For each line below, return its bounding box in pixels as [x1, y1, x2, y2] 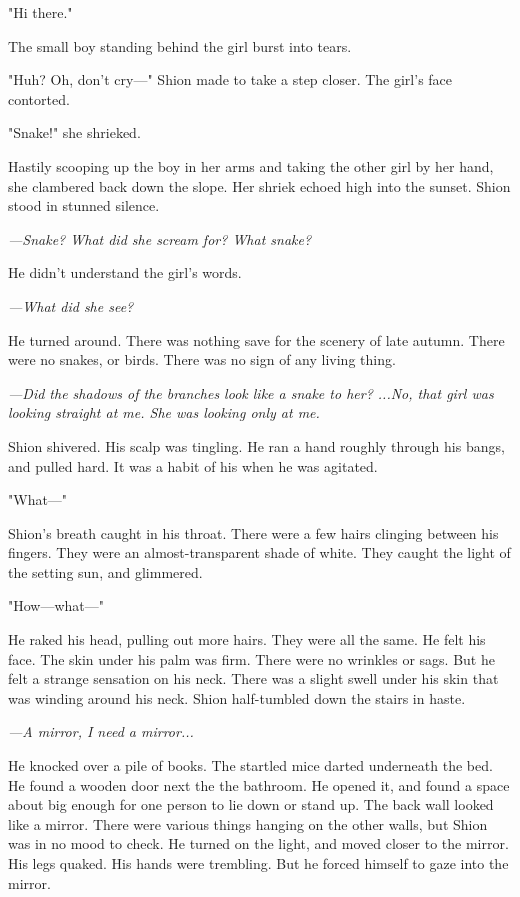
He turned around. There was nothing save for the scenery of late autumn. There [8, 329, 505, 350]
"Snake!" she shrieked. [8, 122, 141, 143]
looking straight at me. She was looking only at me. [8, 402, 320, 423]
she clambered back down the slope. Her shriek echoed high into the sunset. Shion [8, 175, 511, 196]
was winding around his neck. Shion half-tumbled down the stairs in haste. [8, 687, 466, 708]
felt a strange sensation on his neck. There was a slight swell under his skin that [8, 668, 499, 689]
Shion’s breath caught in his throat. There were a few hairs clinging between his [8, 522, 499, 543]
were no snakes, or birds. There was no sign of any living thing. [8, 349, 396, 370]
